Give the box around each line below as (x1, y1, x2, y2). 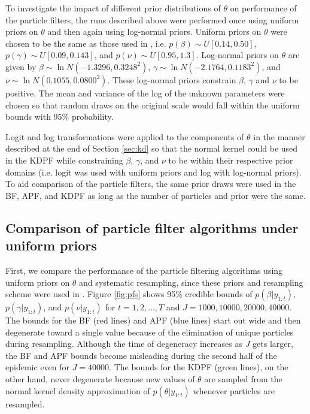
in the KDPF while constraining (5, 153, 123, 166)
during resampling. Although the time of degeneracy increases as (5, 337, 242, 350)
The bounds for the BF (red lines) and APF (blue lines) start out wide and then (5, 314, 301, 327)
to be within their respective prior (168, 153, 293, 166)
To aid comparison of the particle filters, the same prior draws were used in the (5, 177, 296, 190)
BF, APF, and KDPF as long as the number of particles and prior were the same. (5, 189, 306, 201)
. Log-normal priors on (196, 49, 279, 61)
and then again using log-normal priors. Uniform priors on (47, 25, 262, 38)
